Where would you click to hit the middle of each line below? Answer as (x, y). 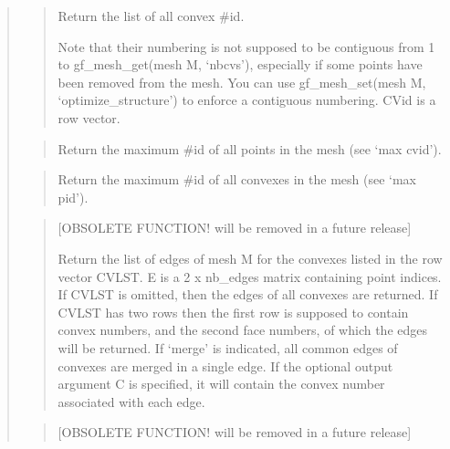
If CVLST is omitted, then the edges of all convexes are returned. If (248, 294)
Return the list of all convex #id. (151, 16)
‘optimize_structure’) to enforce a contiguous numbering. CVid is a (247, 100)
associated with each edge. (131, 401)
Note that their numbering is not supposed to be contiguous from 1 (246, 46)
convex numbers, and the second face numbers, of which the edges (242, 330)
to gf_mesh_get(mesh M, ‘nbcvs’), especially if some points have (240, 64)
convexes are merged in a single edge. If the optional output (225, 365)
